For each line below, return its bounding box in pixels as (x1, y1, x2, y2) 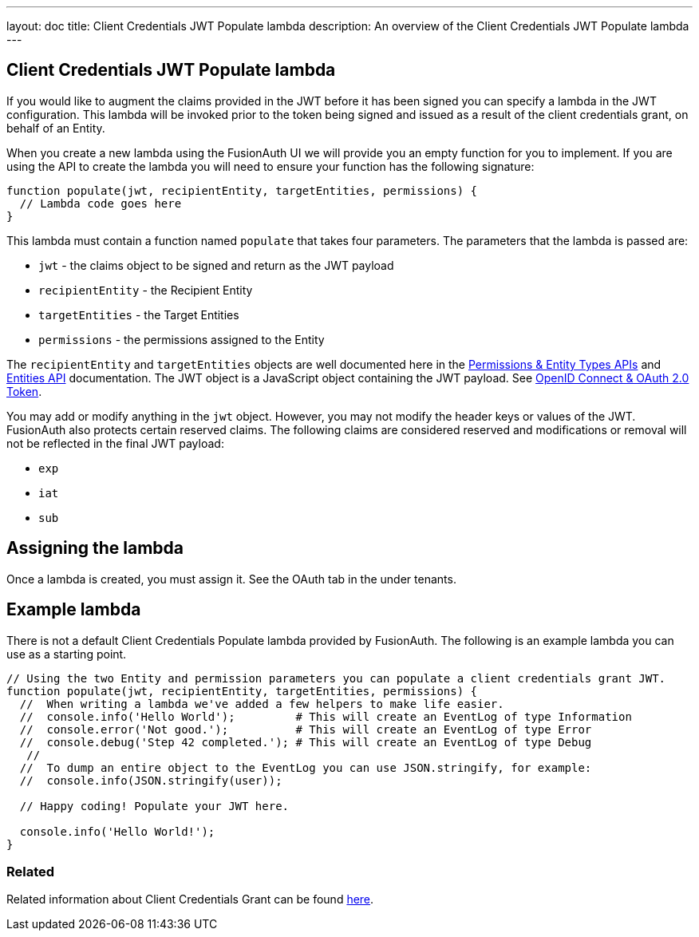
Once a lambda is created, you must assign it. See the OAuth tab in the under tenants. (6, 571, 456, 586)
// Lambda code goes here (19, 196, 182, 210)
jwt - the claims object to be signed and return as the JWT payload (38, 258, 394, 272)
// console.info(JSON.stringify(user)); (19, 773, 282, 787)
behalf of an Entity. (6, 121, 105, 135)
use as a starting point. (6, 646, 127, 661)
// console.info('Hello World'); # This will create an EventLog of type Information (19, 710, 632, 723)
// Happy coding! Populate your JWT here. (19, 799, 290, 812)
